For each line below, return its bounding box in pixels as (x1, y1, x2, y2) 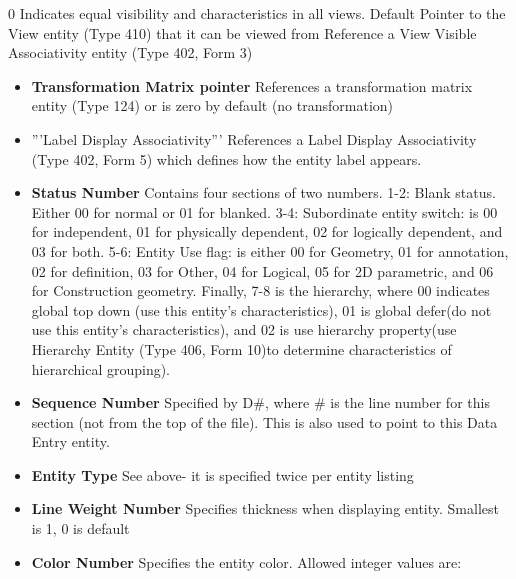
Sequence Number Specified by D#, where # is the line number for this (31, 392, 490, 413)
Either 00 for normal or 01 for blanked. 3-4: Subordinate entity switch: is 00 (31, 201, 498, 222)
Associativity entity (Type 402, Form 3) (8, 42, 253, 63)
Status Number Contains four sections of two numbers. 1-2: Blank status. (31, 182, 496, 203)
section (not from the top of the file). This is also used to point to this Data (31, 411, 498, 432)
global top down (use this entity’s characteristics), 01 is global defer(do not (31, 299, 492, 320)
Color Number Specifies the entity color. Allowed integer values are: (31, 551, 462, 572)
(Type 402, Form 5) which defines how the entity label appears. (31, 148, 422, 169)
